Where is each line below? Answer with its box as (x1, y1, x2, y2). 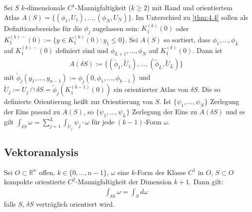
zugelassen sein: (93, 23, 139, 33)
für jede (91, 117, 115, 127)
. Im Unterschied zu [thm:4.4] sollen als (131, 12, 248, 22)
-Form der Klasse (135, 167, 186, 177)
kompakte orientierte (4, 177, 66, 187)
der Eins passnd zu (4, 106, 60, 117)
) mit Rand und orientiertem (147, 2, 233, 12)
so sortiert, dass (164, 35, 211, 45)
